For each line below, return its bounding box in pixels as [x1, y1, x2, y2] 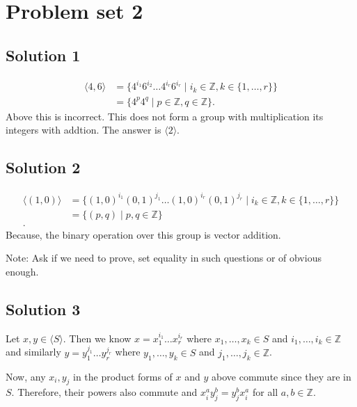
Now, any [6, 369, 46, 383]
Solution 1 [6, 44, 81, 65]
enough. [6, 264, 39, 278]
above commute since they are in [212, 369, 351, 383]
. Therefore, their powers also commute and [11, 385, 198, 399]
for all [252, 385, 278, 399]
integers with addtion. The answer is [6, 122, 161, 137]
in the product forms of [73, 369, 173, 383]
